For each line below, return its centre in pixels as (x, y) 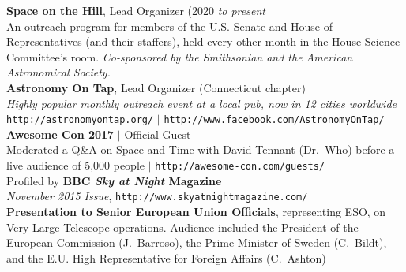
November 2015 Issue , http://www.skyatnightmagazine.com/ (157, 196)
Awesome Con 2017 (60, 134)
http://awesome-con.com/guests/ (240, 166)
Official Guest (158, 134)
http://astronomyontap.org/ (80, 120)
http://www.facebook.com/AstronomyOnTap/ (274, 120)
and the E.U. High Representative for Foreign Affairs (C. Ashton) (166, 257)
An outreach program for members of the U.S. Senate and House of (169, 26)
